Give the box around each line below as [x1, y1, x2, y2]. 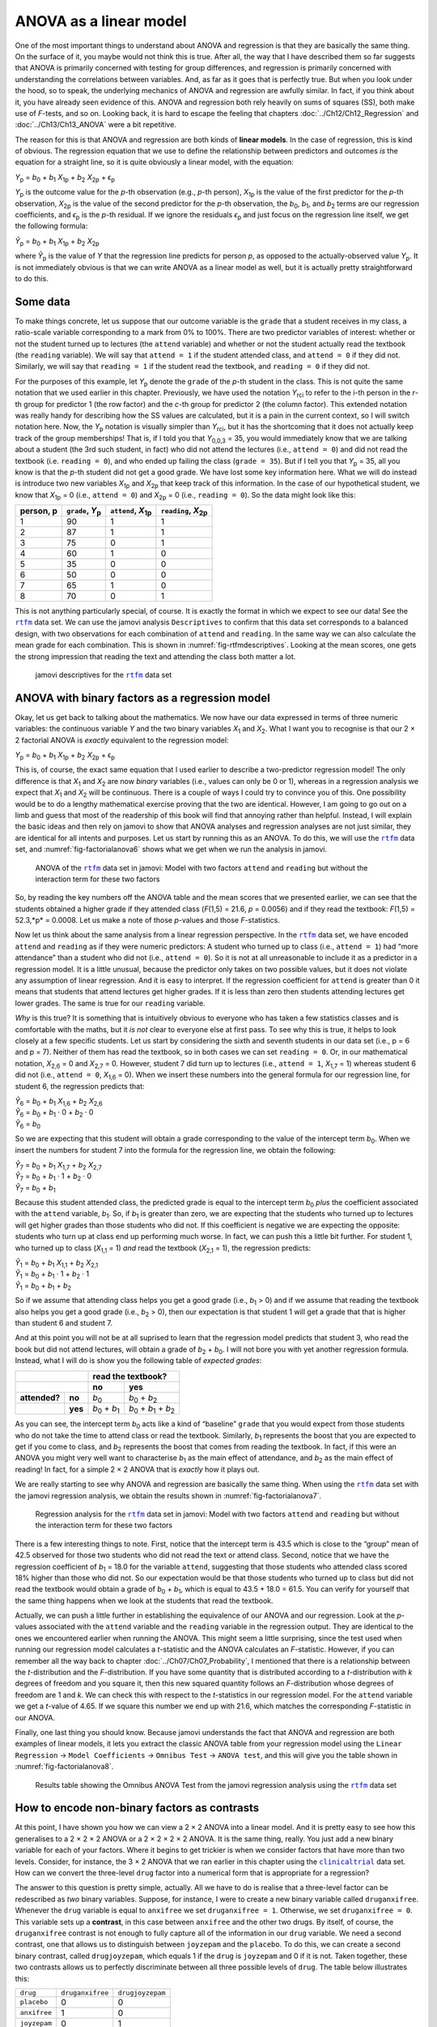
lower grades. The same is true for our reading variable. [15, 998, 206, 1008]
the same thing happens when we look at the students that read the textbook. [15, 1596, 274, 1605]
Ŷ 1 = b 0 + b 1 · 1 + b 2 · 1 [15, 1269, 89, 1281]
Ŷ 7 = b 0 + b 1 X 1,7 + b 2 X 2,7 [15, 1159, 102, 1172]
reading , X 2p [160, 505, 208, 518]
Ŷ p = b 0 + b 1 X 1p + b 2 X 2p [15, 236, 100, 247]
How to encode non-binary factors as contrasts [15, 1801, 260, 1815]
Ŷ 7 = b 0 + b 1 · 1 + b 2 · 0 [15, 1172, 92, 1183]
